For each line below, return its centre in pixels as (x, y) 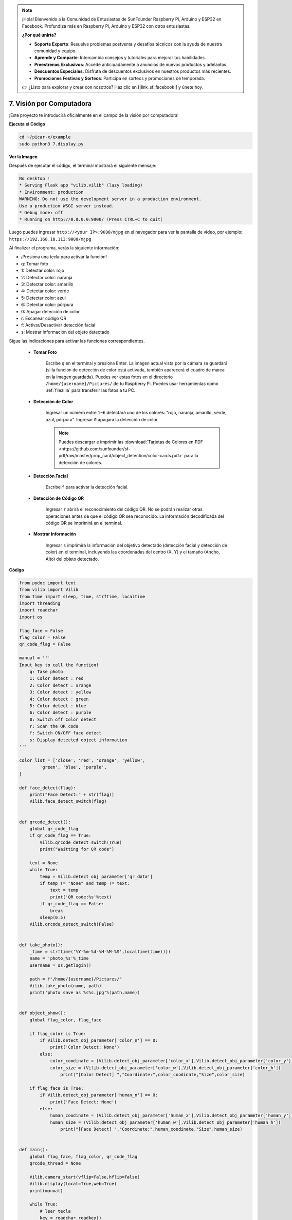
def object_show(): (42, 1013)
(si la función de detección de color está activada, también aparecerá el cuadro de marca (135, 370)
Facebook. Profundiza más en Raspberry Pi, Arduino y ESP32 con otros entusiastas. (106, 26)
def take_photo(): (41, 945)
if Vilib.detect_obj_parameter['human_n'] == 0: (99, 1095)
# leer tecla (55, 1211)
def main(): (34, 1150)
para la (191, 456)
